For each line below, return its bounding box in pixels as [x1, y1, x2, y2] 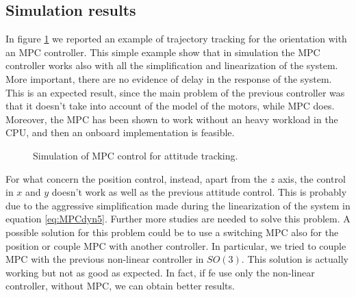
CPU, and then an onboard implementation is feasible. [5, 125, 235, 140]
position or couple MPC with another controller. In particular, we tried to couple [5, 238, 346, 253]
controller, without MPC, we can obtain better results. [5, 279, 235, 293]
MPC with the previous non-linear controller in [5, 252, 204, 266]
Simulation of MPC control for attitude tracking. [33, 148, 238, 162]
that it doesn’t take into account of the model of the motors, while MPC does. [5, 99, 335, 113]
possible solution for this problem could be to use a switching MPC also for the [5, 224, 339, 239]
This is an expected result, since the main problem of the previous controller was [5, 85, 345, 99]
